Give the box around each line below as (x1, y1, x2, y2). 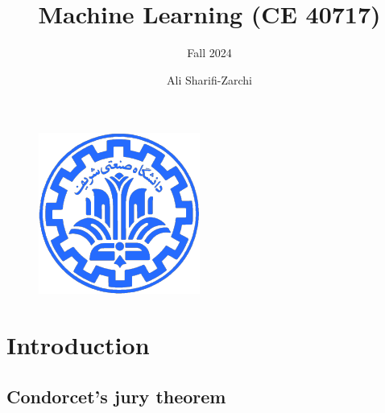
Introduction (6, 328, 150, 361)
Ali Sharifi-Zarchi (167, 71, 252, 88)
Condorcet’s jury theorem (6, 383, 226, 408)
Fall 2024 (187, 44, 232, 61)
